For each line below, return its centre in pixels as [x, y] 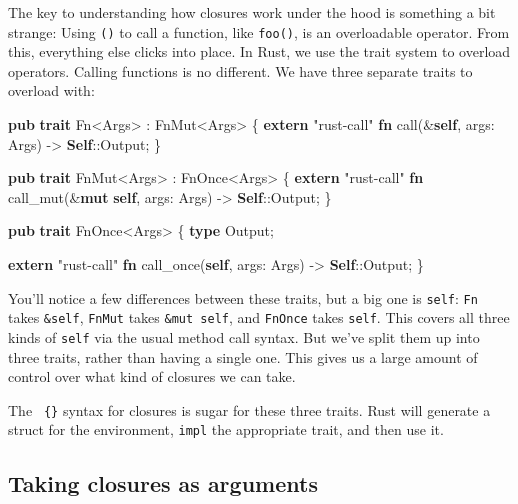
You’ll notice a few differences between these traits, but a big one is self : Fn [243, 297]
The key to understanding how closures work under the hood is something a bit [252, 12]
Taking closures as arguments [163, 483]
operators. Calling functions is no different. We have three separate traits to [240, 70]
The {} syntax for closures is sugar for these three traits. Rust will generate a [249, 409]
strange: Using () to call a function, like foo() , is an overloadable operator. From [259, 31]
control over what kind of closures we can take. [152, 376]
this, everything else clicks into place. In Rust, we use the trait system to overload [259, 51]
